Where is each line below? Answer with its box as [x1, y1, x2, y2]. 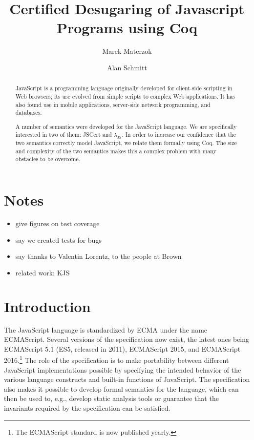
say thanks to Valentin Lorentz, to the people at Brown [15, 251, 182, 261]
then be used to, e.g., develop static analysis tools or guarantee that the [4, 393, 219, 403]
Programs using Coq [56, 18, 198, 38]
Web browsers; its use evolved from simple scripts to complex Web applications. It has [15, 92, 235, 100]
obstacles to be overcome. [15, 155, 81, 163]
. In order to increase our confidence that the [122, 130, 236, 139]
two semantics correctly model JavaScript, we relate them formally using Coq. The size [15, 139, 237, 147]
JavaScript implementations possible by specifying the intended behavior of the [4, 364, 241, 375]
